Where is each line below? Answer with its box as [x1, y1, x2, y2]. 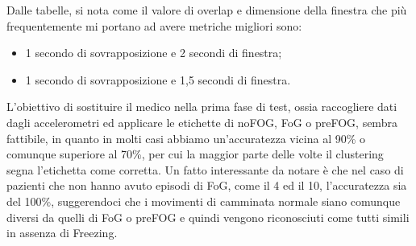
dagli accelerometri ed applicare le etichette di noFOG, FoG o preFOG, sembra [6, 113, 397, 130]
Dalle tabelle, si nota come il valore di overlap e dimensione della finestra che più [6, 2, 407, 18]
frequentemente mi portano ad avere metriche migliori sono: [6, 17, 302, 34]
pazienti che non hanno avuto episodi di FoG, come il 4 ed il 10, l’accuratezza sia [6, 177, 407, 194]
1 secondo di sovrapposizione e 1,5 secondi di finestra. [25, 71, 291, 88]
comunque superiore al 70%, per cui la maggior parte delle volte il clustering [6, 146, 384, 162]
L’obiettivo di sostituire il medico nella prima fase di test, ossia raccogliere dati [6, 98, 397, 115]
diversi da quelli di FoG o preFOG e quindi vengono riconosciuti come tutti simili [6, 208, 410, 225]
